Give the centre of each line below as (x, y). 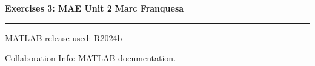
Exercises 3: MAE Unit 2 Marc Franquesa (94, 8)
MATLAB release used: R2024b (64, 37)
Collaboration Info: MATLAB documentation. (91, 58)
